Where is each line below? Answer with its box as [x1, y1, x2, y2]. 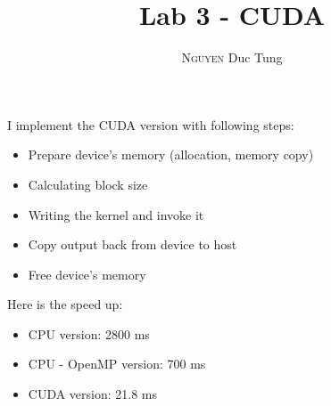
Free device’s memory [28, 264, 146, 283]
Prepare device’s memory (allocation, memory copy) [28, 145, 314, 164]
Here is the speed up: [7, 295, 123, 313]
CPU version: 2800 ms [28, 324, 150, 343]
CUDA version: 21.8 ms [28, 385, 158, 403]
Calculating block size [28, 175, 148, 193]
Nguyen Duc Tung [181, 48, 283, 67]
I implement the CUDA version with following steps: [7, 115, 294, 134]
